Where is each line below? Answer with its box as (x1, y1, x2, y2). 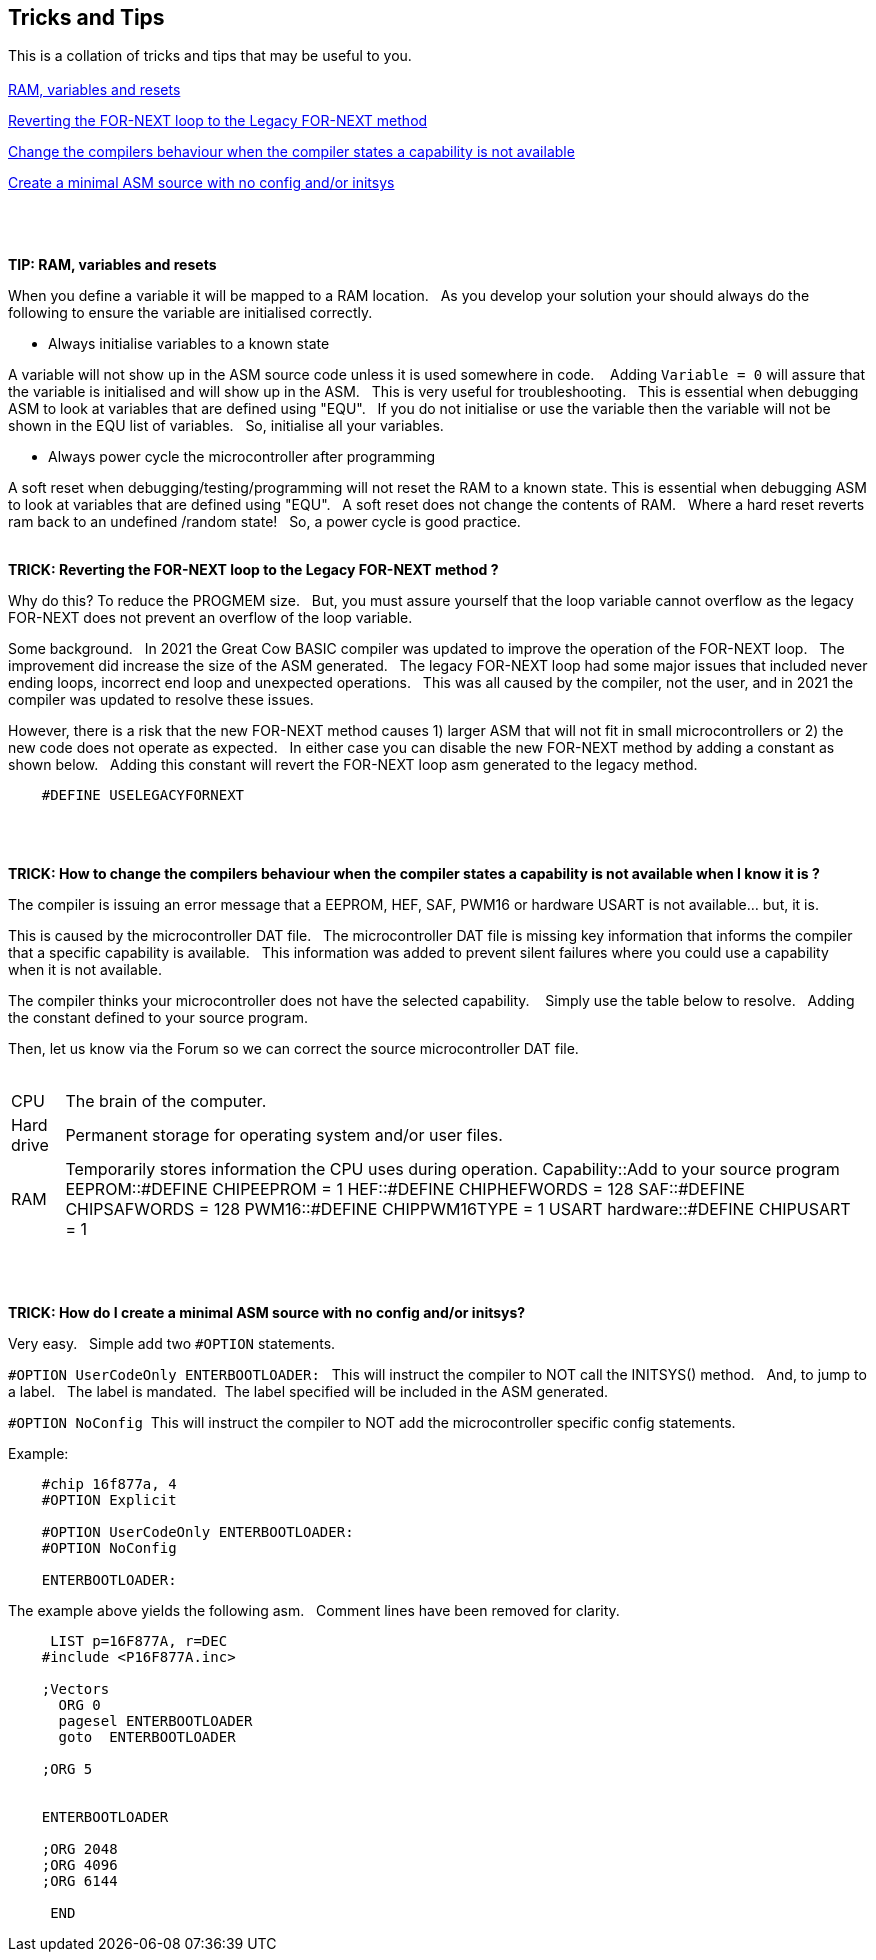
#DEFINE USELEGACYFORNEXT (41, 787, 245, 804)
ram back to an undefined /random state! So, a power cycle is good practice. (8, 513, 521, 531)
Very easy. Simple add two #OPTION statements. (8, 1335, 336, 1353)
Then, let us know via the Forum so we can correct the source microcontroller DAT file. (8, 1040, 579, 1058)
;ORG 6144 (41, 1873, 118, 1890)
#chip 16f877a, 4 (41, 1476, 177, 1493)
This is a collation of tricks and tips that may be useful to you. (8, 47, 412, 65)
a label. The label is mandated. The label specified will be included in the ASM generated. (8, 1383, 608, 1401)
